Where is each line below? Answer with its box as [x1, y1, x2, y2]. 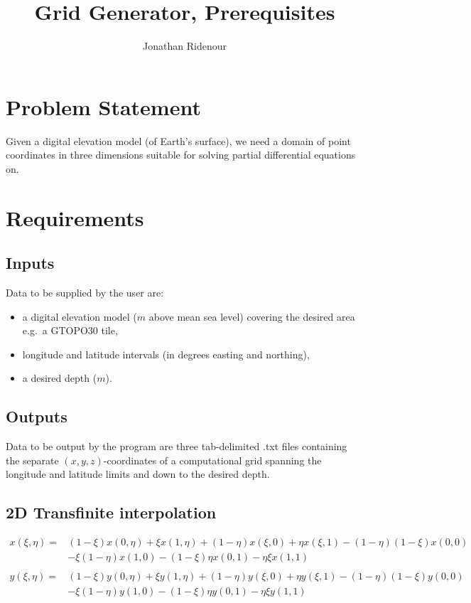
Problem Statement [6, 92, 201, 121]
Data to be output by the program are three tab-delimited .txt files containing [6, 439, 347, 454]
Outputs [6, 405, 67, 427]
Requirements [6, 203, 144, 232]
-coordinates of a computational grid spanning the [103, 452, 322, 467]
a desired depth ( [22, 370, 97, 385]
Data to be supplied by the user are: [6, 285, 164, 300]
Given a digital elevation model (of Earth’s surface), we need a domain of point [6, 133, 351, 148]
